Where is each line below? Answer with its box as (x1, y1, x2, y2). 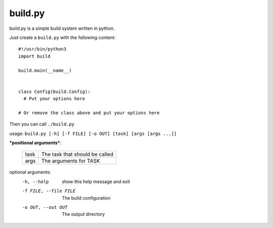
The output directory (62, 211, 105, 217)
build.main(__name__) (18, 67, 72, 73)
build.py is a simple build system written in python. (9, 25, 115, 31)
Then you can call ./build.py (9, 121, 75, 127)
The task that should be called (41, 151, 114, 158)
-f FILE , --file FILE (22, 188, 76, 194)
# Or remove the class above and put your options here (18, 110, 160, 116)
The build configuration (62, 195, 111, 201)
